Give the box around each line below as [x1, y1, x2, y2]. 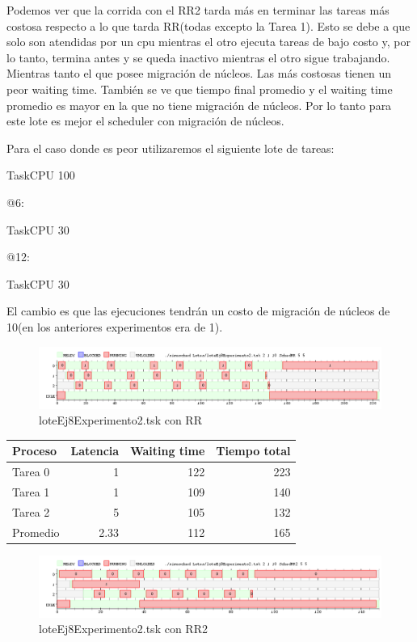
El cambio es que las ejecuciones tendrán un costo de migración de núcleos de [6, 302, 390, 319]
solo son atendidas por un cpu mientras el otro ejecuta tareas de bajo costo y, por [6, 33, 411, 50]
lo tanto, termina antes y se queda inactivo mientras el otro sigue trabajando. [6, 49, 390, 65]
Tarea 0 [12, 463, 50, 480]
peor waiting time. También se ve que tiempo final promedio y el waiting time [6, 80, 393, 97]
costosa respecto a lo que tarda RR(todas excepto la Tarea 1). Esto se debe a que [6, 17, 411, 34]
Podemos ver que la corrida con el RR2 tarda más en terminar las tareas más [6, 2, 390, 18]
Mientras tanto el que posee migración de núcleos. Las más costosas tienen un [6, 65, 392, 82]
